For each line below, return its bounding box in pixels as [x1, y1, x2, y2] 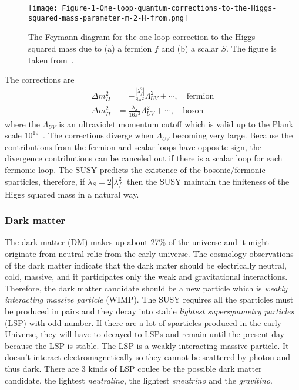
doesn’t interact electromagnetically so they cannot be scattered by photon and [5, 351, 291, 363]
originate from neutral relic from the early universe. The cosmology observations [5, 247, 294, 259]
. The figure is [226, 42, 277, 54]
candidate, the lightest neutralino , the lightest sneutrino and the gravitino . [5, 374, 273, 386]
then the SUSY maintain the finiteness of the [126, 175, 290, 187]
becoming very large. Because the [172, 129, 293, 141]
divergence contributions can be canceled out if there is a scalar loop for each [5, 152, 283, 164]
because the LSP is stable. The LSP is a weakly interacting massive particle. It [5, 339, 289, 351]
